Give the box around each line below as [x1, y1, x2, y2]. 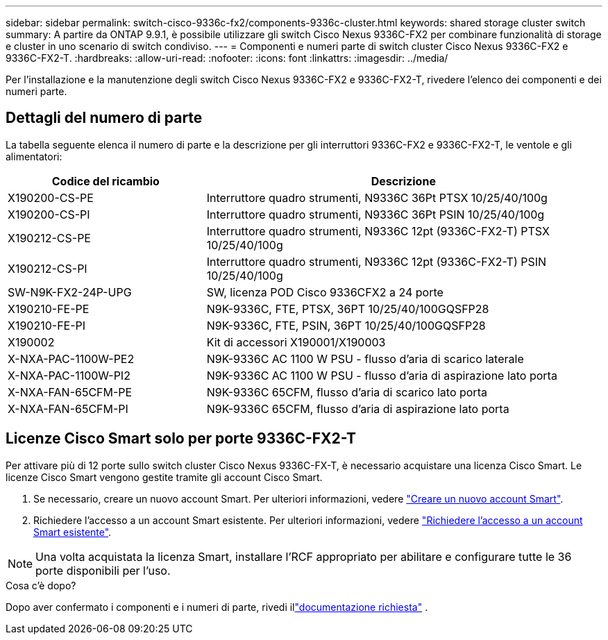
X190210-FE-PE [8, 301, 90, 316]
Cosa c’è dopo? [6, 579, 76, 591]
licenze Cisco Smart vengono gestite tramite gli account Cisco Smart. [6, 471, 323, 483]
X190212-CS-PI [8, 261, 87, 276]
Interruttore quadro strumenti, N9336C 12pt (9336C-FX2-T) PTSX [206, 224, 550, 238]
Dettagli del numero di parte [6, 109, 203, 127]
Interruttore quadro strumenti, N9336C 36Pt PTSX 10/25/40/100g [206, 190, 548, 205]
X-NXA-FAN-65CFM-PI [8, 401, 128, 416]
